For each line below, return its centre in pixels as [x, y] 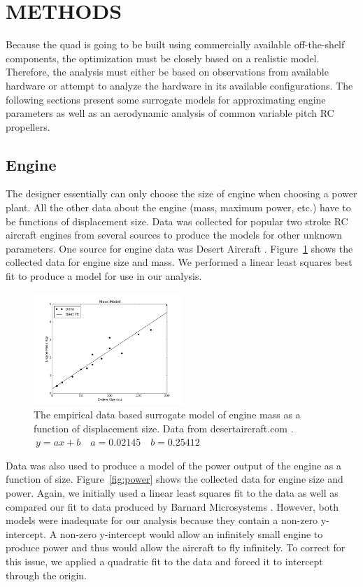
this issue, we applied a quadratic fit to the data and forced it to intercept [164, 561]
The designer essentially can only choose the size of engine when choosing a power [181, 193]
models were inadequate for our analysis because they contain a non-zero [162, 520]
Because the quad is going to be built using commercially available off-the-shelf [175, 44]
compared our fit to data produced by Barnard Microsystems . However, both [172, 506]
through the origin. [47, 575]
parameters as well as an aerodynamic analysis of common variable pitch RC [170, 113]
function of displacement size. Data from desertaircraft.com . [164, 428]
